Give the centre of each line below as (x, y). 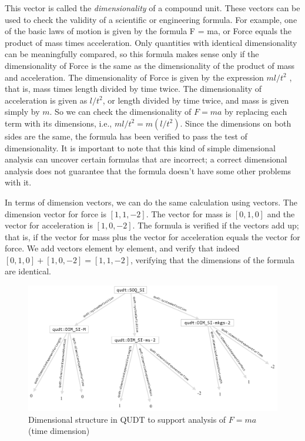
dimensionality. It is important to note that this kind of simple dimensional (140, 147)
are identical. (28, 271)
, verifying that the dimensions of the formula (212, 259)
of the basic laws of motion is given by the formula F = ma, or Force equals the (148, 31)
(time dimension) (59, 431)
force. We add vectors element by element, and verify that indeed (122, 248)
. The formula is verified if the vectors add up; (216, 225)
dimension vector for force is (56, 213)
